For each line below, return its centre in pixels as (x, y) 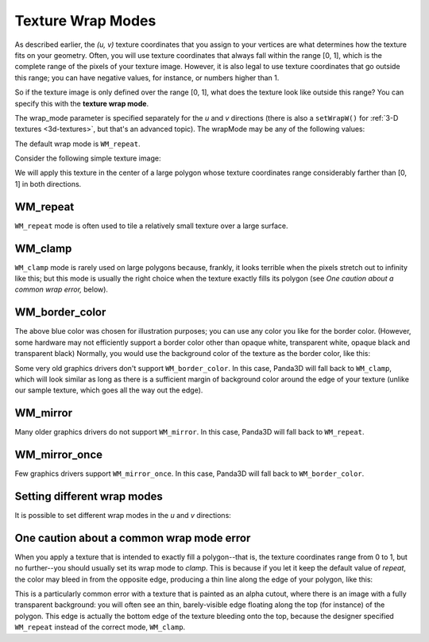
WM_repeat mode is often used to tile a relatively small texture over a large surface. (152, 226)
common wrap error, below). (62, 289)
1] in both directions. (48, 184)
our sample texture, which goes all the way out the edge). (109, 390)
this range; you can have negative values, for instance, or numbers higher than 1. (147, 77)
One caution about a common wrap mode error (133, 538)
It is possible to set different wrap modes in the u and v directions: (123, 516)
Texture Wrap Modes (85, 21)
